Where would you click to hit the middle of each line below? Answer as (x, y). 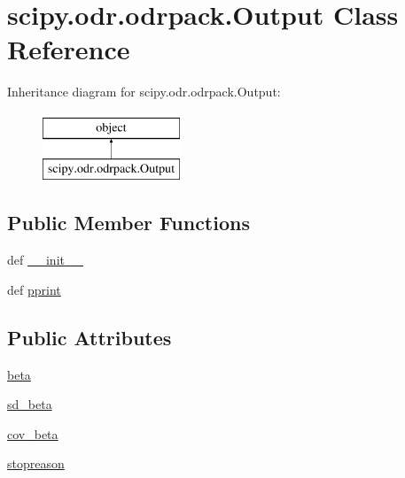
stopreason (36, 463)
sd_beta (30, 404)
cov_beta (33, 433)
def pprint (34, 289)
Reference (69, 49)
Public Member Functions (129, 223)
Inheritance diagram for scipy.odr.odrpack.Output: (144, 92)
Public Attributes (90, 337)
